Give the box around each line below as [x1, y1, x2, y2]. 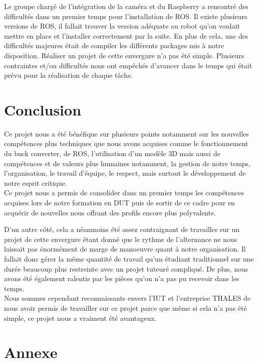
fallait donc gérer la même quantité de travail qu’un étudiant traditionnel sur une [4, 254, 254, 264]
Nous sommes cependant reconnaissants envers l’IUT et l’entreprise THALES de [4, 293, 250, 303]
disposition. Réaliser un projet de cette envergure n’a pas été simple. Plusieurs [4, 50, 244, 60]
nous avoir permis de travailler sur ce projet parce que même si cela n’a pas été [4, 302, 247, 313]
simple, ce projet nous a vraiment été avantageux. [4, 312, 157, 323]
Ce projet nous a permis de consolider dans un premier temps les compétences [4, 187, 244, 198]
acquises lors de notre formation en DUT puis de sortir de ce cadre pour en [4, 197, 235, 208]
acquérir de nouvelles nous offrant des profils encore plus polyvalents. [4, 207, 216, 217]
